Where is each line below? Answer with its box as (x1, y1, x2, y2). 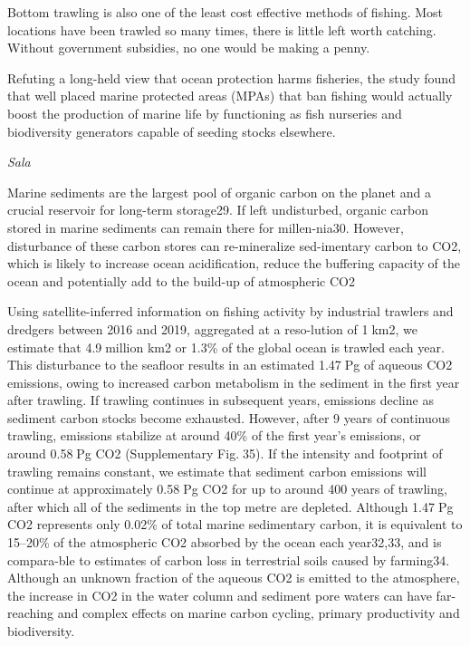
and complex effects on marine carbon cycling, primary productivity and (57, 603, 460, 622)
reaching (7, 603, 53, 622)
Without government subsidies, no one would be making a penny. (7, 38, 370, 57)
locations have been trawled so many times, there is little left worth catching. (7, 20, 436, 39)
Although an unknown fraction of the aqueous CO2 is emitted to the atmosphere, (7, 568, 460, 587)
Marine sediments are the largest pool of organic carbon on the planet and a (7, 182, 431, 201)
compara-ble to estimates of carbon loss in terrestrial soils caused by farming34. (7, 550, 450, 569)
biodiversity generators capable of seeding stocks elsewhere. (7, 121, 336, 140)
